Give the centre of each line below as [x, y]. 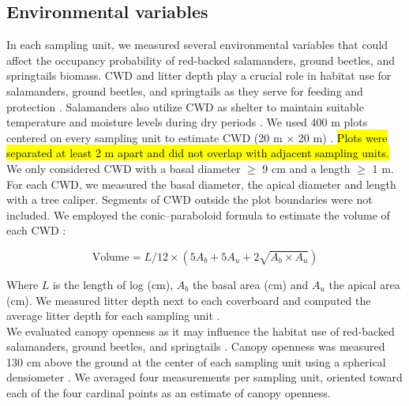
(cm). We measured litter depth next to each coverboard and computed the [189, 300]
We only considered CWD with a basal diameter [124, 168]
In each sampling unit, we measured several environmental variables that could [197, 45]
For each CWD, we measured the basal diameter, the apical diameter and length [201, 184]
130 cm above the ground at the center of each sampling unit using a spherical [196, 361]
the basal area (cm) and [250, 284]
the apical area [364, 284]
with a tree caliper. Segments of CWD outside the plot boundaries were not [189, 199]
